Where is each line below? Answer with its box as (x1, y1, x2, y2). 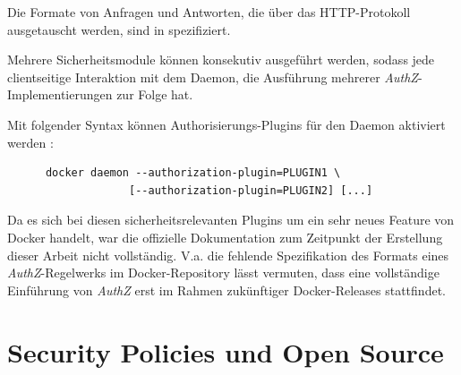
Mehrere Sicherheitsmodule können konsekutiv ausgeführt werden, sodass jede (7, 50, 435, 69)
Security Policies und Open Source (7, 333, 444, 370)
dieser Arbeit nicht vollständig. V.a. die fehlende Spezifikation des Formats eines (7, 245, 449, 264)
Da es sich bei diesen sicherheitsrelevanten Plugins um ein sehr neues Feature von (7, 210, 455, 229)
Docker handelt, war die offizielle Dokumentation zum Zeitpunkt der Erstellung (7, 227, 443, 246)
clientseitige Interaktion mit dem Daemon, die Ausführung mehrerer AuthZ (7, 67, 418, 86)
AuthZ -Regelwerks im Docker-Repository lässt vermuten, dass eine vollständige (7, 263, 440, 282)
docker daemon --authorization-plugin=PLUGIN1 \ (45, 166, 341, 180)
